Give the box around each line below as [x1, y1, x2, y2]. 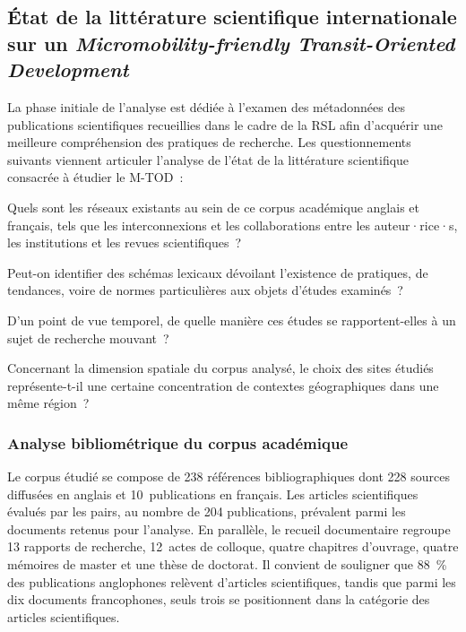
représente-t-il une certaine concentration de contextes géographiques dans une [7, 376, 439, 394]
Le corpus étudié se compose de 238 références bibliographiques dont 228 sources [7, 467, 450, 486]
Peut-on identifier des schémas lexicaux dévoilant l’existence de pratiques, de [7, 263, 428, 281]
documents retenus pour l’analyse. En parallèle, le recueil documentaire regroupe [7, 519, 451, 538]
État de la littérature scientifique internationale [7, 3, 457, 30]
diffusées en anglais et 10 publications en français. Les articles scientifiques [7, 484, 419, 503]
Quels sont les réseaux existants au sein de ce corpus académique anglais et [7, 197, 419, 216]
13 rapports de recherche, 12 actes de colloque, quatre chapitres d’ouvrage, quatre [7, 537, 459, 556]
